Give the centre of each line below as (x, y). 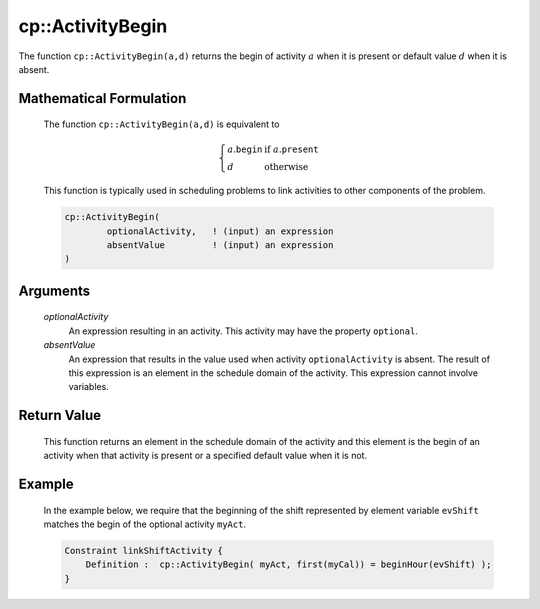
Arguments (54, 290)
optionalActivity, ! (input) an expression (220, 231)
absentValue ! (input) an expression (220, 245)
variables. (88, 387)
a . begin (245, 149)
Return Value (60, 415)
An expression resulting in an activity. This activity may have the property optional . (243, 331)
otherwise (286, 166)
